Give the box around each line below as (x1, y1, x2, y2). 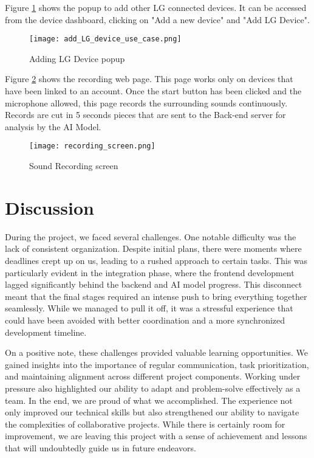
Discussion (5, 195, 94, 220)
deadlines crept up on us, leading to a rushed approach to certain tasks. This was (5, 254, 308, 266)
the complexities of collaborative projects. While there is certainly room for (5, 417, 285, 430)
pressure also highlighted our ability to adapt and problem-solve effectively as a (5, 381, 301, 394)
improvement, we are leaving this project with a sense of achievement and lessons (5, 429, 307, 442)
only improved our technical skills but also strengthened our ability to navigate (5, 406, 299, 418)
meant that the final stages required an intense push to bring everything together (5, 290, 307, 302)
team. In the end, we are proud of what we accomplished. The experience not (5, 394, 293, 406)
